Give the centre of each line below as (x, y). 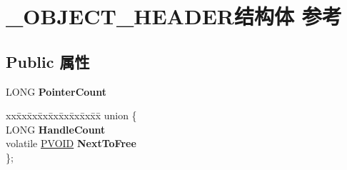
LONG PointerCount (56, 91)
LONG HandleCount (56, 129)
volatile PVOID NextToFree (71, 143)
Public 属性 (48, 61)
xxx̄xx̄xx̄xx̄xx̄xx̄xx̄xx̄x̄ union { (71, 115)
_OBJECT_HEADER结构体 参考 (174, 16)
